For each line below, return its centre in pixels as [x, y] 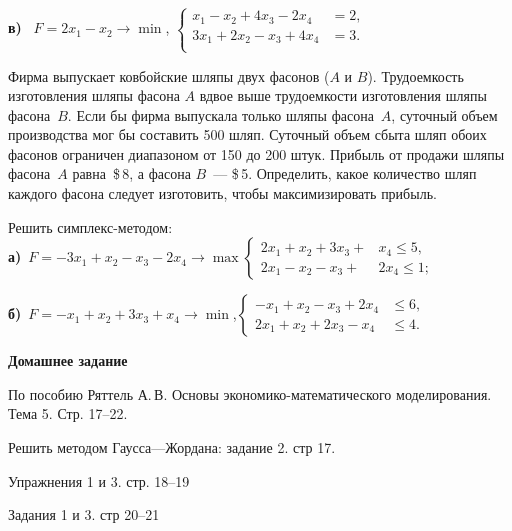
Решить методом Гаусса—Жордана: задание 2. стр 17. [172, 447]
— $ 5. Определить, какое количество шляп [345, 173]
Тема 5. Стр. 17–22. [68, 413]
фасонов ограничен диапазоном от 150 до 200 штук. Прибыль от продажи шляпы [256, 153]
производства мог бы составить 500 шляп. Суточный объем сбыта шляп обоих [247, 134]
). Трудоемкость [415, 75]
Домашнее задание [68, 360]
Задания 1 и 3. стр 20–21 [84, 514]
